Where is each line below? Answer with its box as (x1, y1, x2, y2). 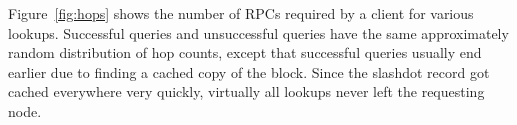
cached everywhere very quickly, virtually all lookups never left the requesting (8, 81, 485, 102)
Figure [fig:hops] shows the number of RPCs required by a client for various (8, 3, 474, 23)
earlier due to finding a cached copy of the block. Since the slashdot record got (8, 61, 490, 82)
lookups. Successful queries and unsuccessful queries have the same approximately (8, 22, 509, 43)
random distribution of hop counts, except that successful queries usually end (8, 42, 482, 63)
